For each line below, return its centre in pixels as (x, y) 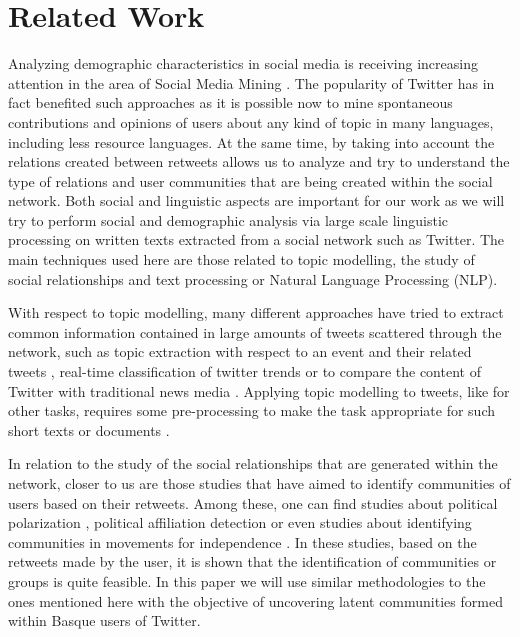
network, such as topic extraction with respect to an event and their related (240, 351)
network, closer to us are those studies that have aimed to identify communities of (259, 483)
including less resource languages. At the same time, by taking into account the (251, 141)
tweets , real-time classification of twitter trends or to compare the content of (244, 371)
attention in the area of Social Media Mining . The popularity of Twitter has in (251, 82)
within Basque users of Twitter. (104, 620)
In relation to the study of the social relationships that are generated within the (253, 463)
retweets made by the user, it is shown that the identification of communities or (252, 561)
